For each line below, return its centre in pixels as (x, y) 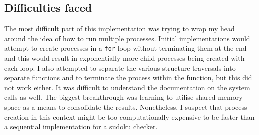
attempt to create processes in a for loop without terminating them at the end (125, 48)
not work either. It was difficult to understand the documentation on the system (127, 87)
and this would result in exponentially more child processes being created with (124, 58)
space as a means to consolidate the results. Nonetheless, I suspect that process (126, 107)
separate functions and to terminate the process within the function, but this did (128, 78)
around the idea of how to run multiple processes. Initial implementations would (127, 38)
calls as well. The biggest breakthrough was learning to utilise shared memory (123, 97)
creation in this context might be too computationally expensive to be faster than (129, 117)
